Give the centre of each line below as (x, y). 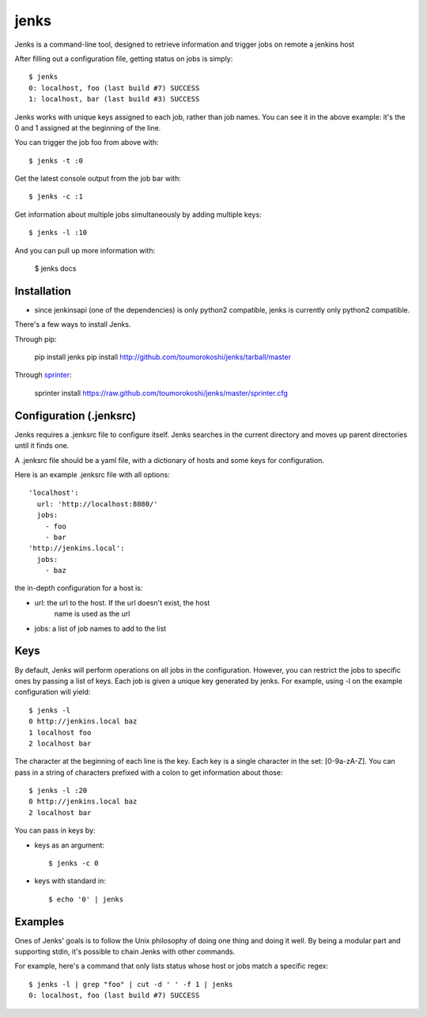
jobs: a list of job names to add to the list (100, 628)
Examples (40, 922)
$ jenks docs (55, 268)
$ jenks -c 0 (74, 863)
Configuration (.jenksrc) (76, 416)
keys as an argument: (69, 845)
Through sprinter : (43, 375)
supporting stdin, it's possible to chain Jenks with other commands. (125, 952)
